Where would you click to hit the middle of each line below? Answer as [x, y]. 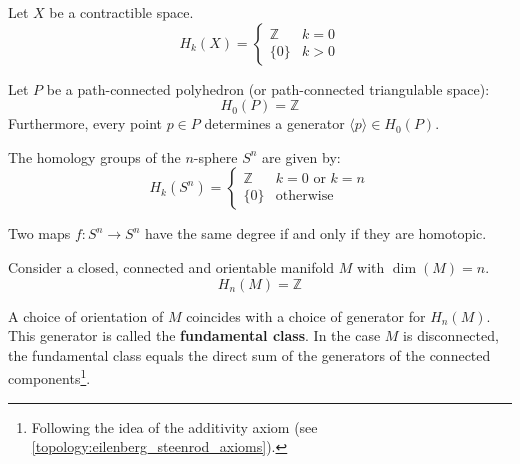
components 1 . [49, 376]
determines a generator [274, 123]
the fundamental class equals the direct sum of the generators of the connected [249, 354]
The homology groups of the [94, 156]
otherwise [304, 196]
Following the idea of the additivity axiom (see [174, 426]
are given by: [301, 156]
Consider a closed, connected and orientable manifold [171, 266]
